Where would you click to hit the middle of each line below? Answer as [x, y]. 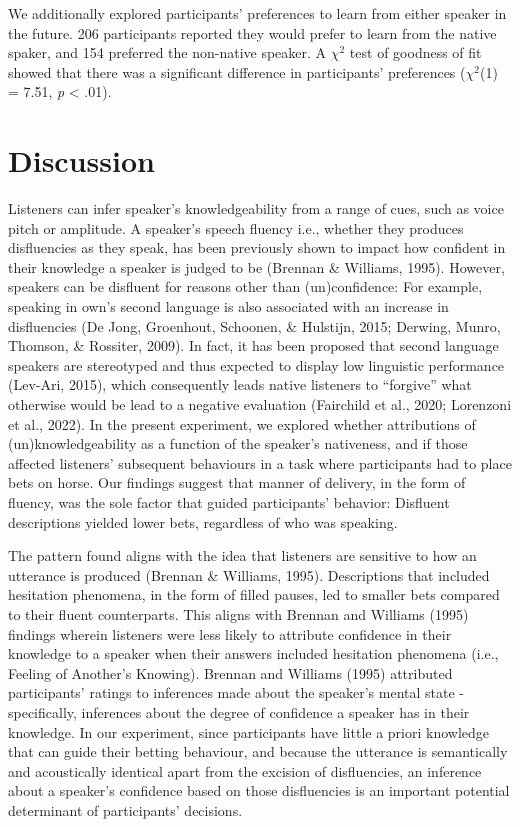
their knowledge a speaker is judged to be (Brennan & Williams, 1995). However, [256, 266]
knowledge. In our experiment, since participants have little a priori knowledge [249, 731]
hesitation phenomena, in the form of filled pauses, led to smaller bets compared [254, 594]
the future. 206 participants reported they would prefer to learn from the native [252, 32]
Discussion [81, 160]
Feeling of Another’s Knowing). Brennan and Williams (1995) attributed [230, 672]
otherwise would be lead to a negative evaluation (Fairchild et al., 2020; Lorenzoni [260, 404]
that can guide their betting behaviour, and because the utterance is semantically [258, 751]
